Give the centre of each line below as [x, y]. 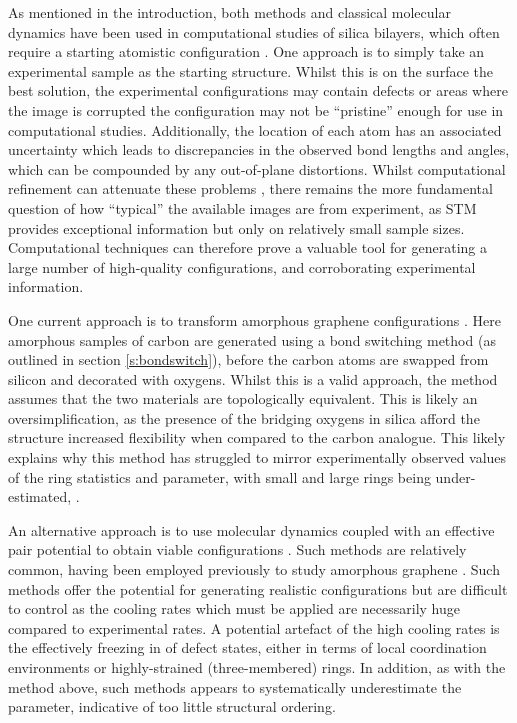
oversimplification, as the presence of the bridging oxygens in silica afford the [244, 417]
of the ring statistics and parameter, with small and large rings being [219, 476]
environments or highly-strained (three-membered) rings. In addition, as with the [257, 667]
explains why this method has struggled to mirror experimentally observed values [257, 457]
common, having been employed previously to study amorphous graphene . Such [254, 569]
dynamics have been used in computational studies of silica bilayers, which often [254, 31]
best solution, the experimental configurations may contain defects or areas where [258, 90]
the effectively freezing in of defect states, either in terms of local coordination [247, 647]
